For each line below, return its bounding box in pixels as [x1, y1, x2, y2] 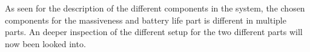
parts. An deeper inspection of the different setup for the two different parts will [5, 25, 303, 38]
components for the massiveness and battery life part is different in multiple [5, 13, 286, 26]
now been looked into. [5, 37, 86, 50]
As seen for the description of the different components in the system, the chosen [5, 2, 305, 14]
